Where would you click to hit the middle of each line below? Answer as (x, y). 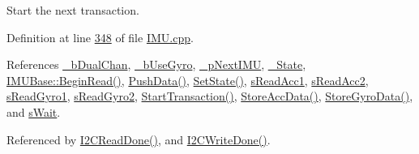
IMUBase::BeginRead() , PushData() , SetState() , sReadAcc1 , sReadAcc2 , (188, 80)
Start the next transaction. (73, 10)
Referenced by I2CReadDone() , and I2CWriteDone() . (139, 139)
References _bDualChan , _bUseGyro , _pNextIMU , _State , (156, 64)
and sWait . (34, 111)
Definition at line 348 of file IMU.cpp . (100, 37)
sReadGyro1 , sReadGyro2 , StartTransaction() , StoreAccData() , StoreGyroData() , (210, 96)
